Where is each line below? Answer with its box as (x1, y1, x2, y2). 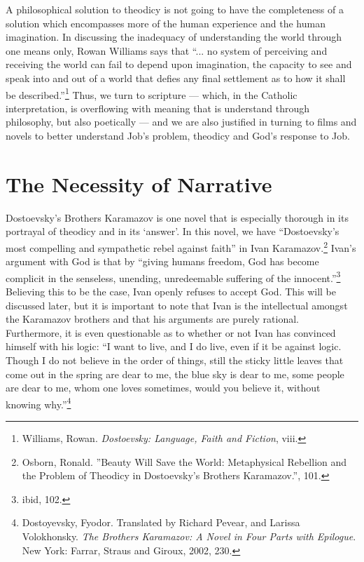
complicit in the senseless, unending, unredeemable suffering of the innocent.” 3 (6, 268, 341, 285)
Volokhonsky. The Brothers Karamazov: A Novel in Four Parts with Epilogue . (22, 528, 356, 543)
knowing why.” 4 (6, 394, 71, 411)
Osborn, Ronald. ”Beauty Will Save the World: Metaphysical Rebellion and (22, 454, 347, 469)
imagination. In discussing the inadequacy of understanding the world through (6, 29, 342, 44)
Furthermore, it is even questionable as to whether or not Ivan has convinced (6, 325, 336, 340)
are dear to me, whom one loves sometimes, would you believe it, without (6, 380, 321, 395)
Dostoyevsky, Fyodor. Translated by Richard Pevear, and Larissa (22, 515, 300, 530)
